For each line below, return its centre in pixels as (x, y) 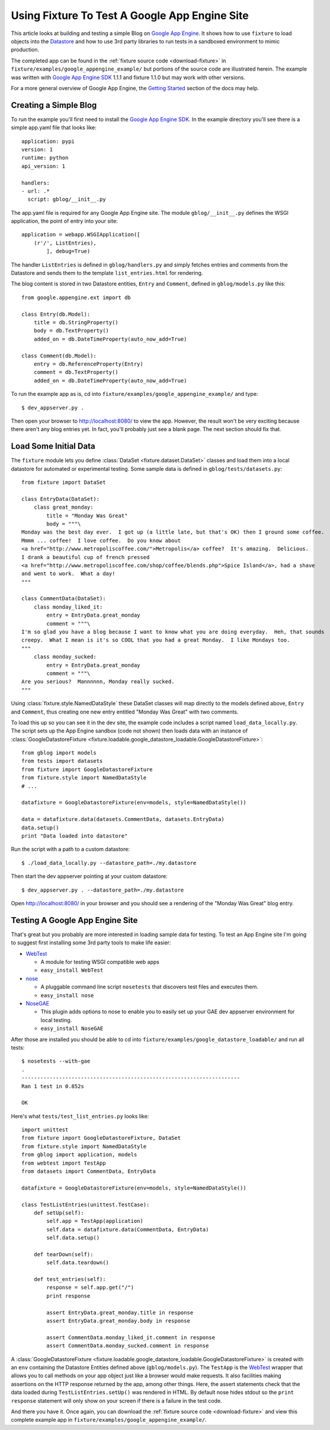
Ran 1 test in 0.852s (53, 1086)
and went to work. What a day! (68, 574)
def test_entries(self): (70, 1280)
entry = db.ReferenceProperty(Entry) (88, 364)
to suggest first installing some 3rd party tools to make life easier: (91, 943)
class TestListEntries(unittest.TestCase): (86, 1204)
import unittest (45, 1130)
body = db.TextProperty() (71, 331)
